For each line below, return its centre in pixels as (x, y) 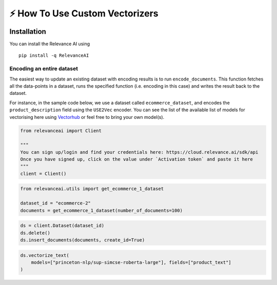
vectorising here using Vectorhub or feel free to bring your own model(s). (87, 117)
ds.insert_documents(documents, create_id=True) (83, 240)
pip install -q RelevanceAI (54, 56)
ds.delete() (35, 233)
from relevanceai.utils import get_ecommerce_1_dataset (92, 189)
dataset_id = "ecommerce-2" (55, 203)
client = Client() (43, 174)
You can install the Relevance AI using (50, 44)
